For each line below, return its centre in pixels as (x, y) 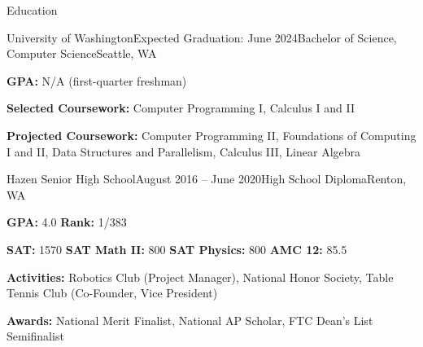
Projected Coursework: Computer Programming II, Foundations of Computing (211, 135)
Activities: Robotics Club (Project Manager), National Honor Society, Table (200, 277)
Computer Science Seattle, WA (82, 53)
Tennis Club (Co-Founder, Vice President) (112, 293)
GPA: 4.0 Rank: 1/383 (67, 222)
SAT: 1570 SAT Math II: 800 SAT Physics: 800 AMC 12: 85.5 (177, 249)
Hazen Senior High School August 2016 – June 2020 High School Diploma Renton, (207, 179)
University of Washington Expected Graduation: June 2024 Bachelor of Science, (202, 37)
